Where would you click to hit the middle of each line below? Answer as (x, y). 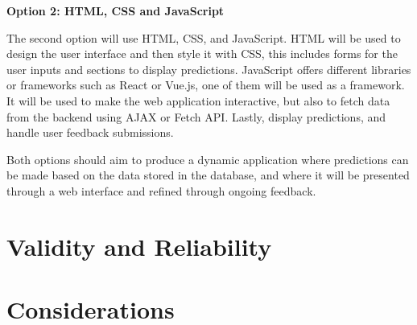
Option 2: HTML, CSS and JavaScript (116, 10)
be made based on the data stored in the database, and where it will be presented (208, 175)
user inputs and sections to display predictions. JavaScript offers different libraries (209, 69)
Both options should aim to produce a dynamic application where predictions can (208, 159)
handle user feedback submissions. (90, 132)
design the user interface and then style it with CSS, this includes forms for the (202, 53)
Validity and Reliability (139, 246)
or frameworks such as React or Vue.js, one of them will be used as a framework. (206, 85)
